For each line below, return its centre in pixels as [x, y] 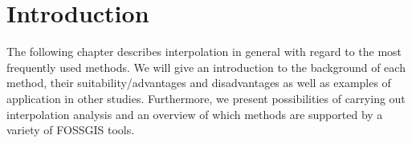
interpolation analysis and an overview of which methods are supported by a [195, 114]
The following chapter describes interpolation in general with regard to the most [204, 52]
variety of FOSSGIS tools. [71, 130]
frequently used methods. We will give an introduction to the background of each [206, 67]
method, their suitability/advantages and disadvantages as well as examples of [199, 83]
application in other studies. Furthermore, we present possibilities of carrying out [206, 98]
